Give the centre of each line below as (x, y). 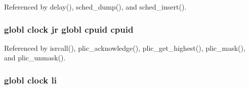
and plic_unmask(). (35, 58)
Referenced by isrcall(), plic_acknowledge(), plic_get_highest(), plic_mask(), (125, 48)
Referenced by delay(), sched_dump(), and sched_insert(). (95, 7)
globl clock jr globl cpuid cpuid (69, 29)
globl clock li (30, 80)
